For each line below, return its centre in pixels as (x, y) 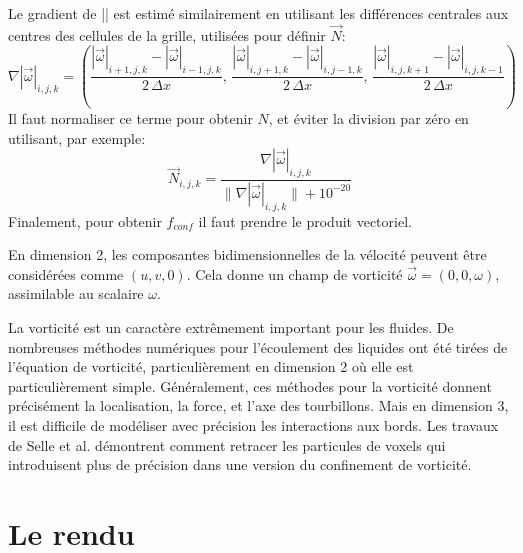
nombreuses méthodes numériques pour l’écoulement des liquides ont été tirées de (258, 346)
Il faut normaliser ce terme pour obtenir (130, 117)
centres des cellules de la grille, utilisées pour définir (167, 34)
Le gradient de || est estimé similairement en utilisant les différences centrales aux (258, 13)
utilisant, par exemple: (77, 137)
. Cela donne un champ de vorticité (294, 273)
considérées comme (66, 273)
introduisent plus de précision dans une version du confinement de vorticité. (240, 464)
